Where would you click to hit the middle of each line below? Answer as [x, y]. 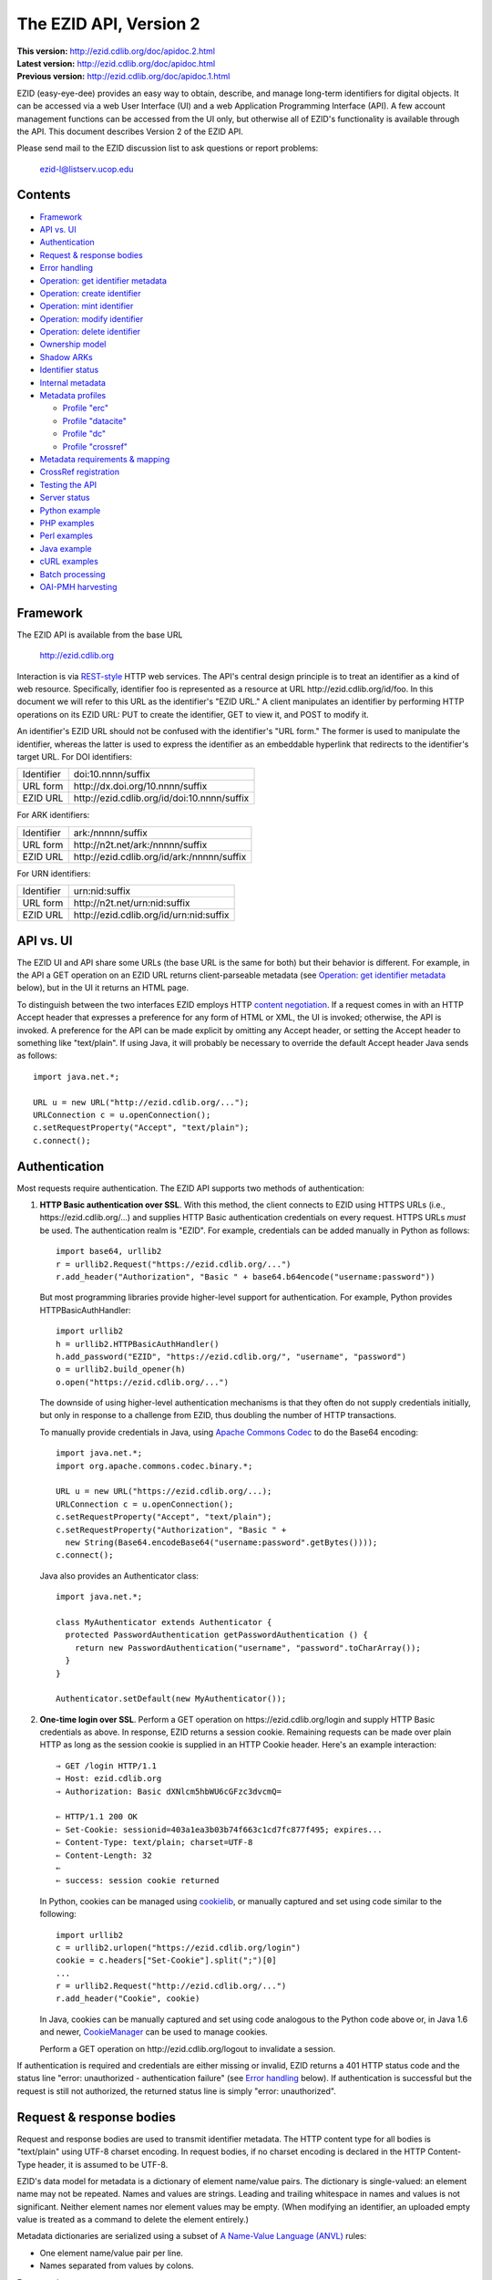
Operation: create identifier [90, 293]
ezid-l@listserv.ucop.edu [87, 169]
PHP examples [67, 523]
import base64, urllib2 [109, 1251]
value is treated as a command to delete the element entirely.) [133, 2220]
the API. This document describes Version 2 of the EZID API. [130, 131]
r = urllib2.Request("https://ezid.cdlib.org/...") [174, 1264]
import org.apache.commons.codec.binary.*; [154, 1466]
